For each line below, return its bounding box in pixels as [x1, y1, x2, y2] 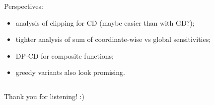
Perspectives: [4, 1, 43, 11]
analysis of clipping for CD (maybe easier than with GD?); [15, 17, 195, 28]
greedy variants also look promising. [15, 67, 125, 77]
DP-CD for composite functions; [15, 50, 114, 61]
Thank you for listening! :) [4, 91, 84, 102]
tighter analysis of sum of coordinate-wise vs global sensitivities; [15, 34, 211, 44]
